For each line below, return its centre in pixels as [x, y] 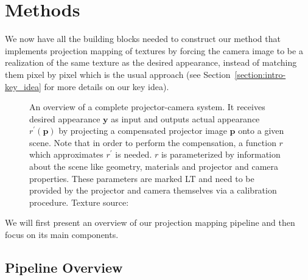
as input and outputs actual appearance [185, 118]
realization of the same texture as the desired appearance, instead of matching [151, 62]
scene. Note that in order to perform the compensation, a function [153, 142]
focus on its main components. [62, 235]
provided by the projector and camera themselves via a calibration [153, 190]
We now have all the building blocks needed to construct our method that [143, 39]
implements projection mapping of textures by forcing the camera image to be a [154, 50]
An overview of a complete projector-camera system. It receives [147, 107]
